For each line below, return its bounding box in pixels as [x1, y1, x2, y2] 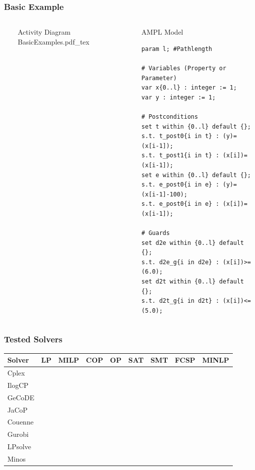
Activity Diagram [18, 27, 71, 37]
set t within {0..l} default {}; [141, 123, 251, 130]
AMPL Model [141, 27, 183, 37]
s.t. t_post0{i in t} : [141, 133, 219, 140]
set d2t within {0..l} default [141, 278, 244, 285]
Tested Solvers [4, 333, 63, 345]
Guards [148, 230, 170, 237]
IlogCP [7, 379, 29, 390]
